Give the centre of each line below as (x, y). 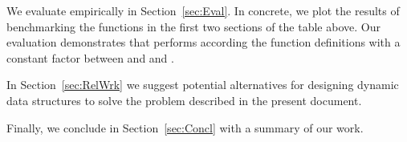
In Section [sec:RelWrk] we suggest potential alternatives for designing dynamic (203, 85)
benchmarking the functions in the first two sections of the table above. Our (193, 26)
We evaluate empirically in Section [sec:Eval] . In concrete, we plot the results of (203, 10)
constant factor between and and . (90, 57)
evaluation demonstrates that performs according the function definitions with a (203, 42)
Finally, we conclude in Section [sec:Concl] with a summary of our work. (185, 127)
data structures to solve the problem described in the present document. (184, 100)
